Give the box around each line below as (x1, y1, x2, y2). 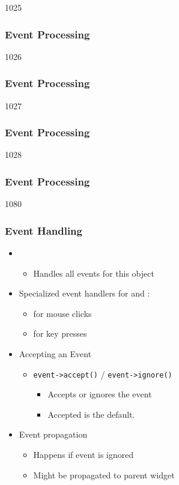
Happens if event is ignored (33, 448, 134, 461)
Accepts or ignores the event (47, 388, 152, 400)
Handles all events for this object (33, 267, 154, 279)
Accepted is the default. (47, 408, 135, 420)
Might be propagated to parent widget (33, 468, 175, 481)
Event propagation (19, 428, 88, 441)
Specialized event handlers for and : (19, 287, 150, 300)
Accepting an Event (19, 348, 92, 360)
